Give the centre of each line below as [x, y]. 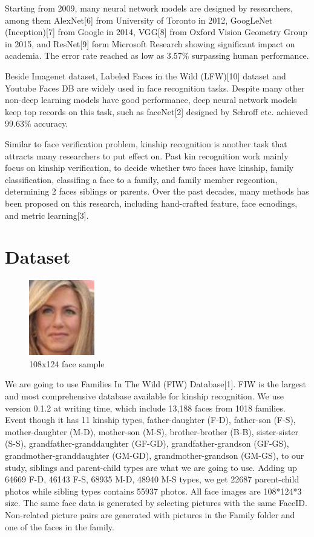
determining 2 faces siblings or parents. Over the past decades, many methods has [157, 191]
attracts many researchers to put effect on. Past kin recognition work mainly [147, 155]
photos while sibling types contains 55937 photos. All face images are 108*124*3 [153, 491]
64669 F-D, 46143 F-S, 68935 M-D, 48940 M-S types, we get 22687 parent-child [152, 479]
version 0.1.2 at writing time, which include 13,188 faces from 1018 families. [145, 408]
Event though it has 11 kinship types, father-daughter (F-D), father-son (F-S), [150, 420]
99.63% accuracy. [37, 123]
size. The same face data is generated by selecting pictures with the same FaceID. [156, 503]
